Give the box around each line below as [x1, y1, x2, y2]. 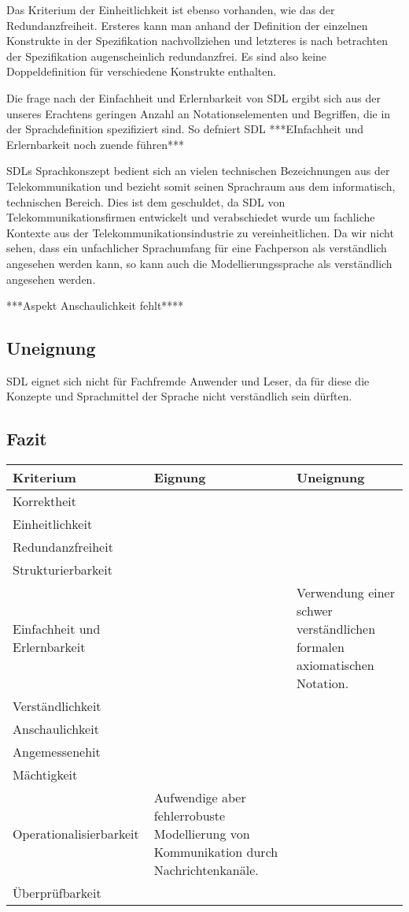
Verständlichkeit [13, 697, 101, 716]
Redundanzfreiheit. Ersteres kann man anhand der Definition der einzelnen [6, 17, 368, 33]
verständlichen [296, 620, 376, 638]
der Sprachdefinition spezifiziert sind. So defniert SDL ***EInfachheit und [6, 121, 364, 137]
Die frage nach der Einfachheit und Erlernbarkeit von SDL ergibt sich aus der [6, 89, 381, 106]
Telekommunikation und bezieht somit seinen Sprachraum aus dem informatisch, [6, 177, 396, 194]
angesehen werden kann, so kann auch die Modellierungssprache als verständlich [6, 255, 392, 271]
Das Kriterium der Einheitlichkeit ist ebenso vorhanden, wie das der [6, 2, 335, 17]
